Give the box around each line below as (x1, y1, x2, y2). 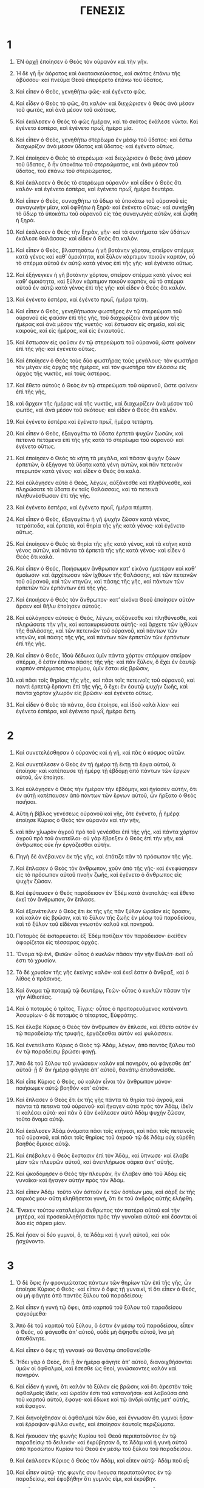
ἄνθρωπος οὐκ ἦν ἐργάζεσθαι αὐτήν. (15, 841, 111, 848)
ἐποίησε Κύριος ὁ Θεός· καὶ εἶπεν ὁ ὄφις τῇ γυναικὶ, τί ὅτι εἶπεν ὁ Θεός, (15, 1285, 197, 1293)
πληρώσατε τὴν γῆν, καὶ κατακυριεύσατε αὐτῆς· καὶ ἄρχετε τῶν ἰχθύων (15, 620, 198, 628)
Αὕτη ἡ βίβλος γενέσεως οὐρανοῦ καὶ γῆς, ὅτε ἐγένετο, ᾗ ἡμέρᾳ (15, 810, 180, 817)
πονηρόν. (15, 1371, 40, 1378)
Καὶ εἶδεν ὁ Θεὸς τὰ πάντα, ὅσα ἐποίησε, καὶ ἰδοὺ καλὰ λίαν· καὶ (15, 701, 180, 708)
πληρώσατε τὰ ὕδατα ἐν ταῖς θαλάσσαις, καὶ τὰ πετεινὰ (15, 485, 158, 492)
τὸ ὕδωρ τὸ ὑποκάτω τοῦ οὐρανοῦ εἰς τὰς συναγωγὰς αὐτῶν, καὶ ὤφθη (15, 210, 198, 217)
